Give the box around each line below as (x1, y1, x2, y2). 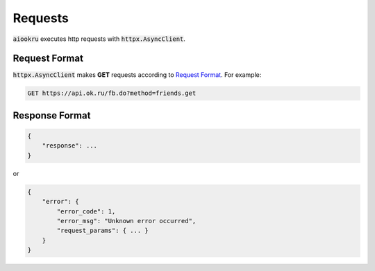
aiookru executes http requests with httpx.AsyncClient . (12, 35, 185, 43)
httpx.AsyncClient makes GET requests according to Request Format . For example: (12, 71, 262, 79)
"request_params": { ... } (56, 227, 149, 235)
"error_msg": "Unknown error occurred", (56, 217, 197, 225)
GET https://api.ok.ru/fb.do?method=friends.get (27, 89, 197, 97)
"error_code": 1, (56, 207, 116, 215)
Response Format (12, 110, 91, 121)
